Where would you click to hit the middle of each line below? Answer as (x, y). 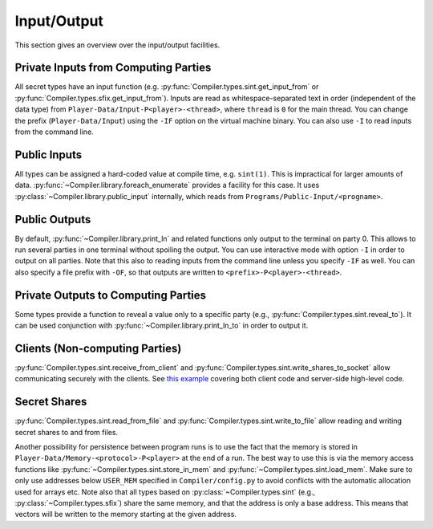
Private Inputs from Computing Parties (113, 68)
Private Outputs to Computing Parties (111, 295)
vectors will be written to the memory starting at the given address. (125, 515)
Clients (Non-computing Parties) (98, 348)
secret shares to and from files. (67, 432)
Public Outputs (53, 220)
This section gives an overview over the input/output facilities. (117, 45)
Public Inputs (49, 155)
